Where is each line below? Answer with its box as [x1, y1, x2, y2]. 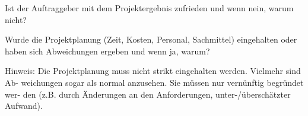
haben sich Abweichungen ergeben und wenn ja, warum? [5, 44, 210, 57]
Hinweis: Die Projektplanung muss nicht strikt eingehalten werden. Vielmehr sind [5, 65, 301, 77]
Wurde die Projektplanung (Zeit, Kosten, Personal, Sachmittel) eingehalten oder [5, 33, 297, 46]
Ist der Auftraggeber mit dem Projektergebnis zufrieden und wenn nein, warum [5, 2, 294, 14]
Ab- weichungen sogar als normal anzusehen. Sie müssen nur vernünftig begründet [5, 76, 304, 88]
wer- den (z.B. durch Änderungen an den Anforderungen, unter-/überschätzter [5, 88, 291, 100]
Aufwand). [5, 99, 43, 112]
